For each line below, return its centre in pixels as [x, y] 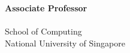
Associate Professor [46, 8]
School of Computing [43, 31]
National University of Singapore [65, 43]
